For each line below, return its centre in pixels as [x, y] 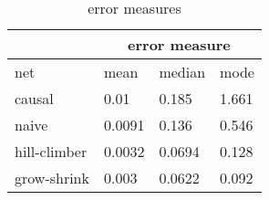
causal [34, 98]
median [182, 72]
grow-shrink [52, 178]
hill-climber [51, 151]
